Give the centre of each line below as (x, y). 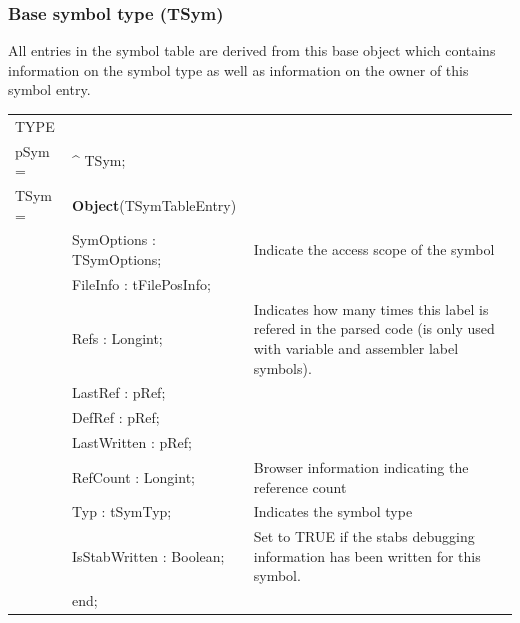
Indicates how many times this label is (371, 308)
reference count (300, 486)
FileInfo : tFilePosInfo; (141, 283)
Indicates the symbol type (333, 511)
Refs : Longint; (117, 338)
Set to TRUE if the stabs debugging (364, 536)
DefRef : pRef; (116, 417)
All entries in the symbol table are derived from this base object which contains (252, 50)
